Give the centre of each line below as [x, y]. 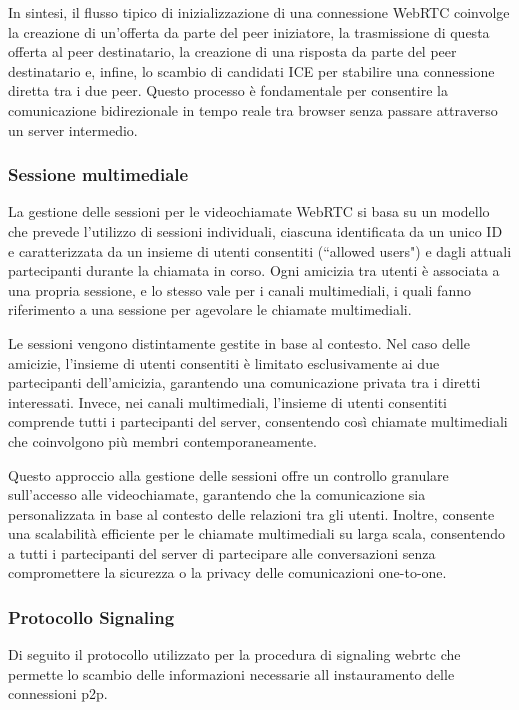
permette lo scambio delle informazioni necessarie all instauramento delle [231, 673]
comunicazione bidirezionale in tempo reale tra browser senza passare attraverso [253, 109]
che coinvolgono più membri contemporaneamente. [162, 440]
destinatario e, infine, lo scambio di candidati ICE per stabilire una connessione [251, 70]
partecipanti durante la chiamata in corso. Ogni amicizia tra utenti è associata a [254, 270]
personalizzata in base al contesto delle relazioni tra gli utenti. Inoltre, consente [251, 513]
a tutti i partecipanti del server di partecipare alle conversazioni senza [222, 552]
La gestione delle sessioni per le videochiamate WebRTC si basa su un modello [249, 211]
